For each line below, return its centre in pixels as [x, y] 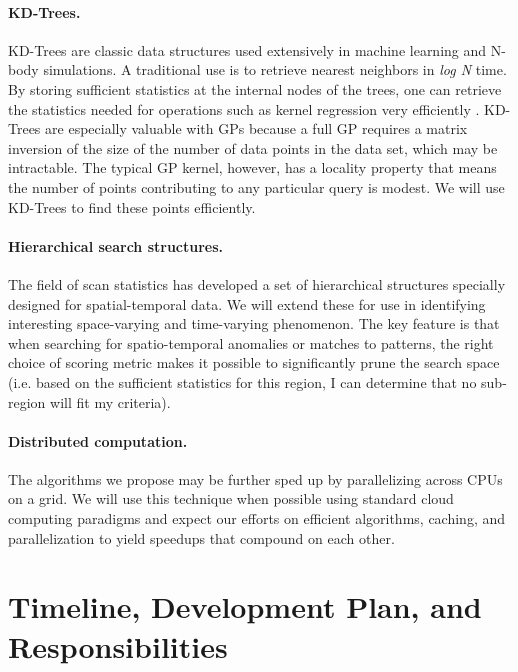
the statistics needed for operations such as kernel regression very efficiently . [244, 108]
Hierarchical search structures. [116, 245]
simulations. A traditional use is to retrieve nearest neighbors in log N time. [275, 69]
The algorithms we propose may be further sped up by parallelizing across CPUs [255, 478]
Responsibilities [118, 645]
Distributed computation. [98, 440]
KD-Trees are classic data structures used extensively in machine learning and [247, 49]
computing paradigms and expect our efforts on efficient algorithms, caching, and [257, 518]
